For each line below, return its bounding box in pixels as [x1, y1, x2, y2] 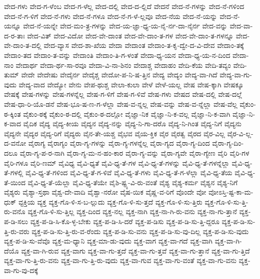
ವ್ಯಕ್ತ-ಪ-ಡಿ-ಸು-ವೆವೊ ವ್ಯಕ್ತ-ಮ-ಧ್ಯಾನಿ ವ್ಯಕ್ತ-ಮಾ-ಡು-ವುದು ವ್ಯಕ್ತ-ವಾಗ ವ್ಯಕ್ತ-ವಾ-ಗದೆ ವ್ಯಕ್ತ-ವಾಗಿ [4, 236, 213, 246]
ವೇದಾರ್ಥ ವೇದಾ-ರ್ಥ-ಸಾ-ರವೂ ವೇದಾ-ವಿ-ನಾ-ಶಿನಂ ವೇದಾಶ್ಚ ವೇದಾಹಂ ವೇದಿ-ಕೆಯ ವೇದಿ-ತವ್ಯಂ [15, 59, 231, 70]
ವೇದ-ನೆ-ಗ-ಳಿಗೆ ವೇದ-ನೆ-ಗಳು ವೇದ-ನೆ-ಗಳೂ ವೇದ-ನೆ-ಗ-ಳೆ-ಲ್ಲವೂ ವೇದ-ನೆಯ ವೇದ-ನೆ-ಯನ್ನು [4, 10, 217, 21]
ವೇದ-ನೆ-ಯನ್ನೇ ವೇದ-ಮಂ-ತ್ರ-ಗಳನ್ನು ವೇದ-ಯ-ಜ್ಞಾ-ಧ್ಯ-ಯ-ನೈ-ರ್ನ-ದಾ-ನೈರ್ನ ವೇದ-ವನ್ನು [23, 20, 227, 31]
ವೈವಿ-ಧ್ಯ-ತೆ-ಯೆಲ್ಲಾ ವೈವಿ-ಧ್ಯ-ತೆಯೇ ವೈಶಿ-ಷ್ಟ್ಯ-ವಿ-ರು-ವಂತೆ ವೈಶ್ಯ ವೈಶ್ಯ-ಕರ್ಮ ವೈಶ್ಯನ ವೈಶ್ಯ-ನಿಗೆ [27, 177, 238, 187]
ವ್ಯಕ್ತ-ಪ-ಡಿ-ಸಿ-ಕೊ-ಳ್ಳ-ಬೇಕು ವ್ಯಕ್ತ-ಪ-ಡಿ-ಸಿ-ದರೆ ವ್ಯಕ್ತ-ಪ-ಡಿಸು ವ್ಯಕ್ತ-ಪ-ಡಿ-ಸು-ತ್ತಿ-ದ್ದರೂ [30, 216, 219, 227]
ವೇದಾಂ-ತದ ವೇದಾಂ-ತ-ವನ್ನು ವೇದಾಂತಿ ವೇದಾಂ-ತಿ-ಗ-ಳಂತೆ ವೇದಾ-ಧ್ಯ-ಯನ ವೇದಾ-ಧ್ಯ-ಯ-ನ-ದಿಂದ [4, 49, 230, 60]
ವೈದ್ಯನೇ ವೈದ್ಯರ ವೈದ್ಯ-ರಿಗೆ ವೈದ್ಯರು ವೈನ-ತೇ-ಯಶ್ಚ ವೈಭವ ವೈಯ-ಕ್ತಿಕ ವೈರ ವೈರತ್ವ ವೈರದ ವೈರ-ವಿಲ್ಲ [4, 128, 225, 138]
